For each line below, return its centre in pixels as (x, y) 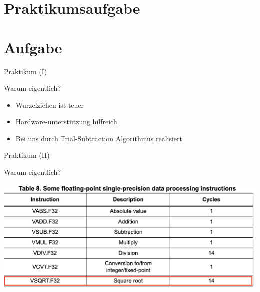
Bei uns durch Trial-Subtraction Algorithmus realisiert (99, 138)
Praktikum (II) (27, 155)
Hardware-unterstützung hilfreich (66, 122)
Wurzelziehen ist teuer (50, 105)
